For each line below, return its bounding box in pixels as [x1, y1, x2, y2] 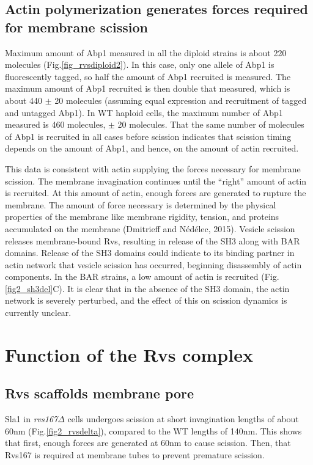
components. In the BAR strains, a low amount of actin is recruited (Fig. [5, 270, 279, 283]
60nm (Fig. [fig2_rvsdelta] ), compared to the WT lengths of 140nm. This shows [5, 424, 302, 437]
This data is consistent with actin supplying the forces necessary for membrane [5, 162, 301, 175]
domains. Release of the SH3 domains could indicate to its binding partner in [5, 246, 295, 259]
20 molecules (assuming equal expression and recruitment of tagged [54, 93, 307, 106]
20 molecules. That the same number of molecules [117, 118, 304, 131]
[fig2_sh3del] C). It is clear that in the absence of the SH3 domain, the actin [5, 282, 290, 295]
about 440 [5, 93, 43, 106]
